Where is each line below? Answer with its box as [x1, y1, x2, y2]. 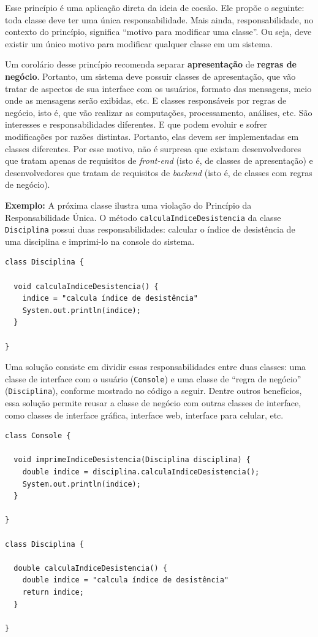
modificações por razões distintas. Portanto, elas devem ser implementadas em [5, 129, 299, 142]
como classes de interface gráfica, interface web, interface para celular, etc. [5, 408, 284, 421]
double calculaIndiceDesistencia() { [13, 563, 167, 573]
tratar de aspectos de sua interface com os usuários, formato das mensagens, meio [5, 82, 312, 95]
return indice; [22, 587, 84, 596]
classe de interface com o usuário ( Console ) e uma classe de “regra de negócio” [5, 372, 301, 385]
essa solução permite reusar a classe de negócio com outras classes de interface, [5, 396, 301, 409]
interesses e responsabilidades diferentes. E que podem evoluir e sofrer [5, 118, 268, 131]
